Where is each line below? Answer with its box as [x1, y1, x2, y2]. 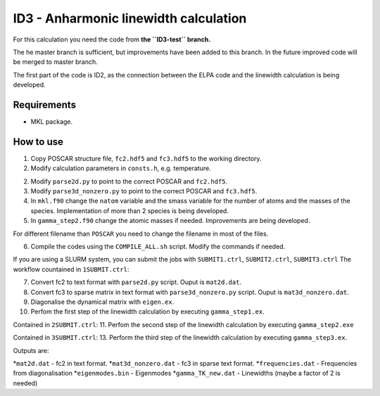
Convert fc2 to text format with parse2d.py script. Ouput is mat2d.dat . [30, 278, 242, 286]
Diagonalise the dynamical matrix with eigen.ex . [30, 298, 175, 306]
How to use [13, 136, 63, 148]
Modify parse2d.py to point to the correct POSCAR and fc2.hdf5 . [30, 177, 228, 186]
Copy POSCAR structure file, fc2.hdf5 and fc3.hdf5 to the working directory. [30, 154, 262, 162]
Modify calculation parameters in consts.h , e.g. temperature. [30, 164, 211, 172]
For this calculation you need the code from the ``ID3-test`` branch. [13, 35, 211, 44]
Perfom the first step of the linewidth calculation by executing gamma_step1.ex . [30, 307, 265, 316]
